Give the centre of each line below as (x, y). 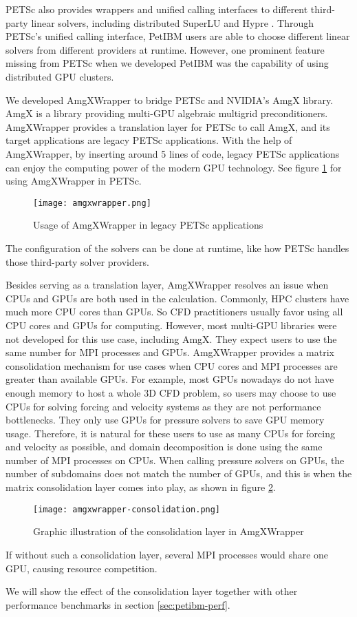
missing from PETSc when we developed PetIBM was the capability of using (167, 63)
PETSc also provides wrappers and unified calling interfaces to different (157, 9)
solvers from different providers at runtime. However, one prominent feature (165, 49)
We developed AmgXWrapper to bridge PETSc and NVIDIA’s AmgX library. (170, 100)
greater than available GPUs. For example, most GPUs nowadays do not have (170, 379)
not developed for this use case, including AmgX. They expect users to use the (171, 338)
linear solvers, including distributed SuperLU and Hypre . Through (173, 22)
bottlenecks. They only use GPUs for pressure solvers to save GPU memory (165, 420)
